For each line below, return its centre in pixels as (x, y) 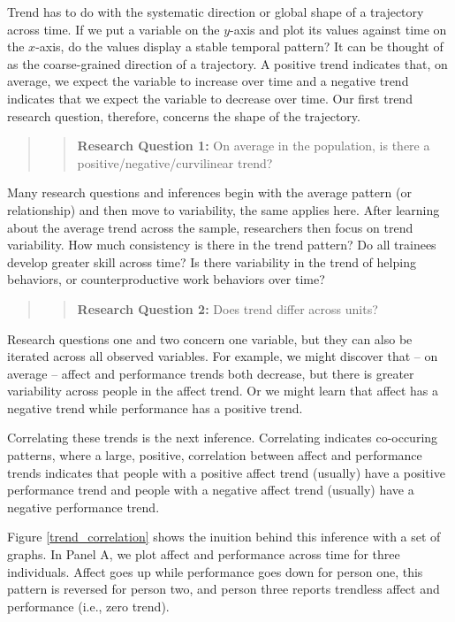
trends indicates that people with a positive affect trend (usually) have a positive (226, 472)
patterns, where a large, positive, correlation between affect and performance (215, 455)
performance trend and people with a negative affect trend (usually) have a (211, 490)
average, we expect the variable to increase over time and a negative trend (208, 81)
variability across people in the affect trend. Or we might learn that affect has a (223, 391)
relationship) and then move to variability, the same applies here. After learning (224, 209)
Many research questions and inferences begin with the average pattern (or (209, 192)
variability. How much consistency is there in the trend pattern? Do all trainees (222, 245)
